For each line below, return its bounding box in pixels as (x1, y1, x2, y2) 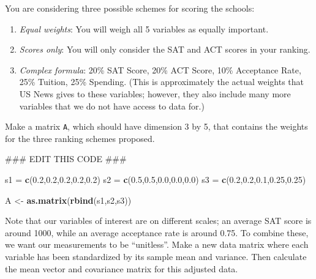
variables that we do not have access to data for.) (19, 99, 205, 112)
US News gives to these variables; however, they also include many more (19, 87, 291, 100)
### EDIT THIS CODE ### (5, 152, 127, 165)
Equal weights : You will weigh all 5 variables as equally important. (19, 22, 269, 35)
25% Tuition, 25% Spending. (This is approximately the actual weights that (19, 75, 304, 88)
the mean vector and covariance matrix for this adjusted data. (5, 262, 238, 275)
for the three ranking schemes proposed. (5, 132, 155, 144)
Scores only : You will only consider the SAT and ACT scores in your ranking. (19, 43, 310, 56)
